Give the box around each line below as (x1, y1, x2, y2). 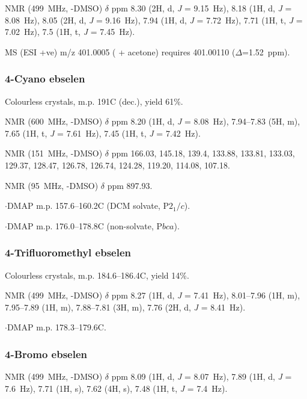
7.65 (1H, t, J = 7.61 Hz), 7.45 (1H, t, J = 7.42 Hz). (5, 126, 201, 139)
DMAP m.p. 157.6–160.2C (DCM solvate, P (7, 199, 169, 212)
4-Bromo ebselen (5, 346, 87, 361)
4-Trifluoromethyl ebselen (5, 245, 132, 260)
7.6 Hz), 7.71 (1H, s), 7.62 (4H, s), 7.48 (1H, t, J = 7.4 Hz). (5, 382, 228, 394)
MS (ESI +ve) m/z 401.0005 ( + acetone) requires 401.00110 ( (5, 45, 236, 58)
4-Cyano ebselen (5, 71, 85, 86)
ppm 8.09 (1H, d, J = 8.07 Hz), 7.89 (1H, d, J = (111, 370, 292, 383)
